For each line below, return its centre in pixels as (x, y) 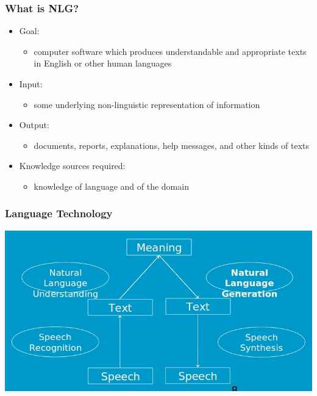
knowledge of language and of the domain (111, 186)
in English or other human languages (103, 63)
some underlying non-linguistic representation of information (147, 104)
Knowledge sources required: (72, 166)
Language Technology (59, 213)
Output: (34, 125)
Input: (31, 84)
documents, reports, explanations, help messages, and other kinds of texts (172, 145)
